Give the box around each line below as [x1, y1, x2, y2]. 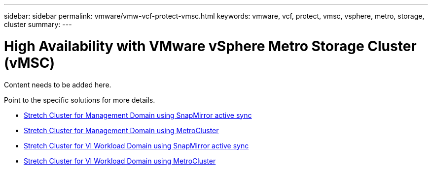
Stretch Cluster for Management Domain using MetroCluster [24, 126, 219, 135]
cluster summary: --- [4, 20, 72, 28]
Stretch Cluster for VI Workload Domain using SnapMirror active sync [24, 141, 249, 150]
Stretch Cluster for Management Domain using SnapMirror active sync [24, 111, 252, 119]
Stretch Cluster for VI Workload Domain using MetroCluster [24, 156, 216, 165]
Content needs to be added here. [4, 80, 111, 89]
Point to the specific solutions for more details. [4, 95, 155, 104]
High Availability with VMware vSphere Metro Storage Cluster [4, 37, 417, 55]
